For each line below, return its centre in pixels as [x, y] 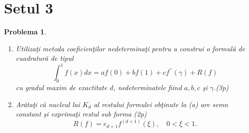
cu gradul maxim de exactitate [61, 87]
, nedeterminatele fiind [147, 87]
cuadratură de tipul [44, 58]
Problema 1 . [25, 32]
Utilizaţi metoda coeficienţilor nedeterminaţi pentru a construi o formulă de [130, 48]
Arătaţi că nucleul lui [48, 104]
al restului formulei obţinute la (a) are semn [161, 104]
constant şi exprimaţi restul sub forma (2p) [81, 114]
